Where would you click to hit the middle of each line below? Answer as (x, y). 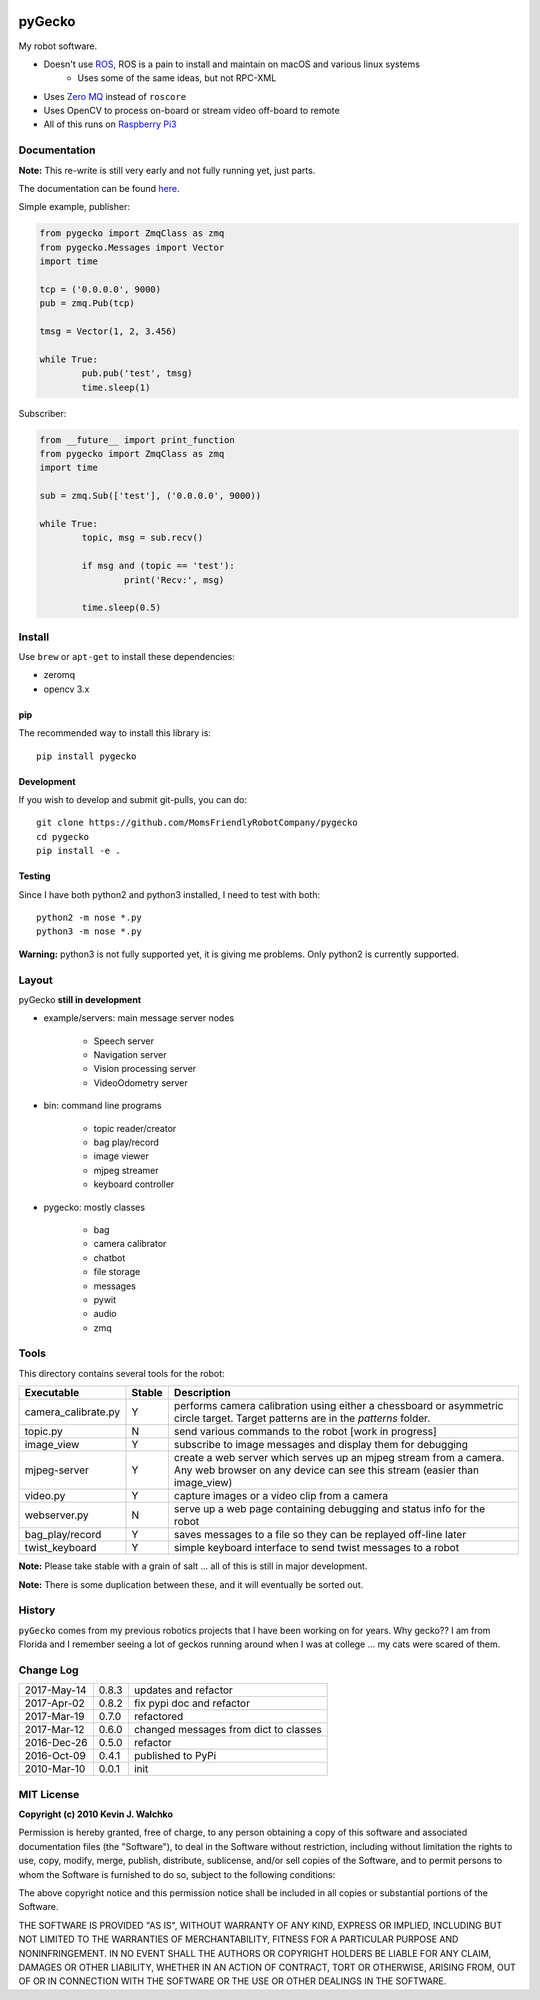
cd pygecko (63, 836)
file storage (117, 1272)
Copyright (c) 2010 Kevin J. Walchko (96, 1814)
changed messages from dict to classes (227, 1730)
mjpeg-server (56, 1470)
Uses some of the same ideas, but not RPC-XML (177, 78)
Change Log (48, 1670)
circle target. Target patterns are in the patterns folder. (302, 1418)
